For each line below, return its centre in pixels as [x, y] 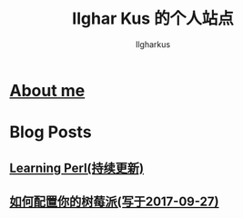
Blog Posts [51, 132]
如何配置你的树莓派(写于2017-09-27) [114, 201]
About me [47, 90]
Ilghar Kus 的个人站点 [153, 19]
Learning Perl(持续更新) [76, 168]
